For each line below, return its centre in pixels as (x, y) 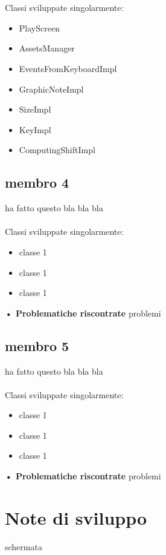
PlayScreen (39, 28)
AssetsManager (47, 48)
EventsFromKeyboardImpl (68, 68)
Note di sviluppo (76, 517)
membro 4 (37, 182)
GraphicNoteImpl (51, 89)
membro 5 (37, 345)
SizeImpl (35, 109)
